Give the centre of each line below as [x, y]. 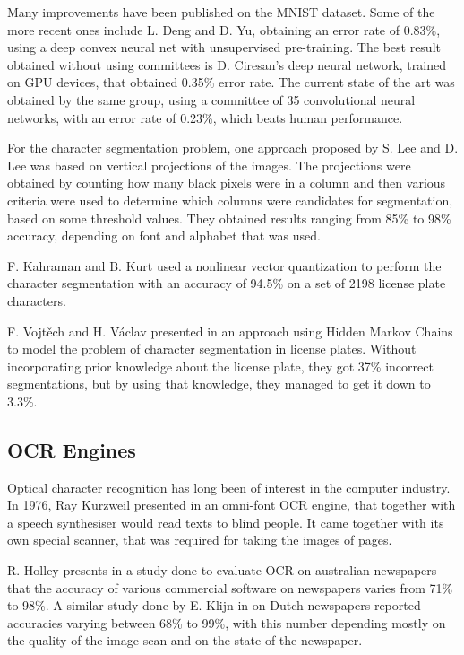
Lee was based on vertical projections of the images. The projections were [209, 165]
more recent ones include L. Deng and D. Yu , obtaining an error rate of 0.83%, [224, 29]
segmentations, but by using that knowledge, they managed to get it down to [219, 384]
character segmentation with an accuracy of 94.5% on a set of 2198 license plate [227, 283]
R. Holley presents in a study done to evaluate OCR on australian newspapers [222, 570]
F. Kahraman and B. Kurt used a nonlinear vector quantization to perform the [224, 265]
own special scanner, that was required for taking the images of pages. [200, 540]
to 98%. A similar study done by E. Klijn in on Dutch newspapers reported [214, 605]
